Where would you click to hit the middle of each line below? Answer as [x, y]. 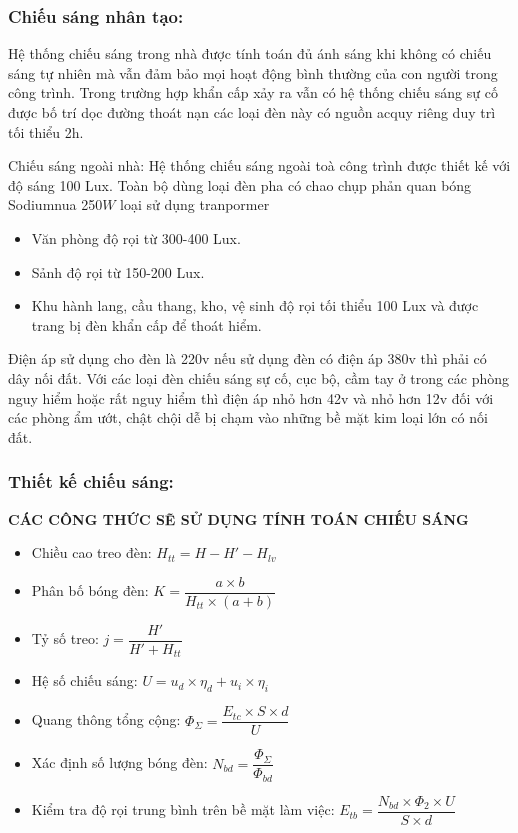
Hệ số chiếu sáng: [84, 680]
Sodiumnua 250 [55, 204]
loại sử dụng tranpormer [195, 204]
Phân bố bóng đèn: [90, 590]
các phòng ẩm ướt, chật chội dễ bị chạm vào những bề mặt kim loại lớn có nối [248, 417]
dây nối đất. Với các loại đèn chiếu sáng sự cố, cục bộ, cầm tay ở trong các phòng [259, 377]
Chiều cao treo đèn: [91, 552]
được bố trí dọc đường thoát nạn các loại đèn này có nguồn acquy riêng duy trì [252, 112]
